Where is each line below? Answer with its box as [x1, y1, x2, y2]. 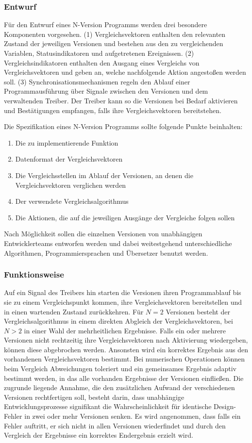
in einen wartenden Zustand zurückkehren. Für [4, 306, 144, 316]
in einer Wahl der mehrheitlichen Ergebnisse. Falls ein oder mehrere [24, 325, 226, 335]
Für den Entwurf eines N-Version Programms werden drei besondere [4, 19, 207, 30]
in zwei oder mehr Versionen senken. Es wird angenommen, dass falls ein [24, 411, 241, 421]
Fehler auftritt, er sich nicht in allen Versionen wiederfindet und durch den [4, 420, 226, 430]
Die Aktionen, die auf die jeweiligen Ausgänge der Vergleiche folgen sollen [15, 212, 235, 222]
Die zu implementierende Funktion [15, 137, 118, 148]
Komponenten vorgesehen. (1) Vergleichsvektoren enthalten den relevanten [4, 29, 226, 39]
